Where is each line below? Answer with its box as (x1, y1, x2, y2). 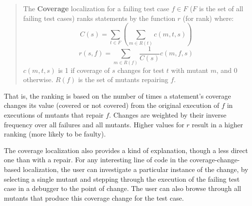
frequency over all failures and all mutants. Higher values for (4, 119, 184, 129)
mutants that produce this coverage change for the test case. (4, 192, 184, 203)
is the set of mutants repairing (78, 74, 168, 85)
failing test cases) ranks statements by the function (23, 13, 176, 23)
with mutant (171, 65, 209, 75)
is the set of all (199, 3, 244, 13)
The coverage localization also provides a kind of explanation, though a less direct (4, 145, 248, 155)
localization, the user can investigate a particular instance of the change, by (22, 164, 249, 174)
